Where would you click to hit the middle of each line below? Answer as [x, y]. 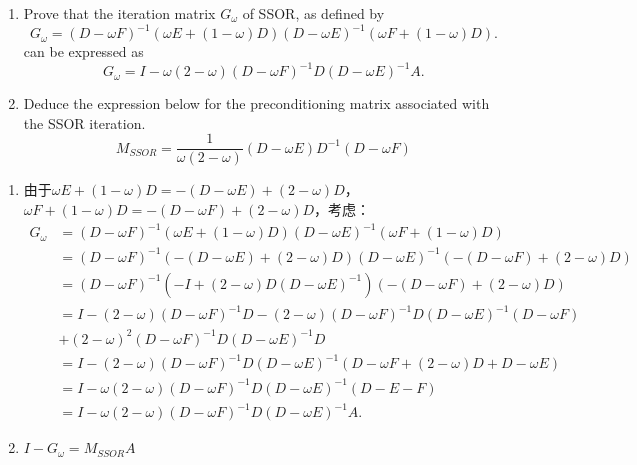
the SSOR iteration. [84, 122]
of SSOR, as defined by [313, 13]
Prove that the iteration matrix [119, 13]
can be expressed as [83, 51]
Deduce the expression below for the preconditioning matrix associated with [256, 103]
